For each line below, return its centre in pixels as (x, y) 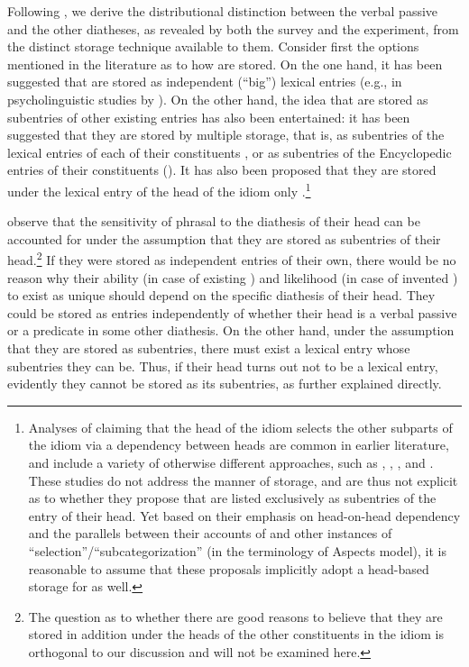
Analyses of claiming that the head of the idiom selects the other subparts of (240, 427)
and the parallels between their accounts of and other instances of (210, 533)
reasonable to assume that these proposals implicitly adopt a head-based (229, 568)
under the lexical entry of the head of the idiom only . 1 (159, 189)
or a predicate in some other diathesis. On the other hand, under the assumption (231, 330)
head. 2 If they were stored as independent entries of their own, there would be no (232, 259)
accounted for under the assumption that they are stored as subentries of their (224, 238)
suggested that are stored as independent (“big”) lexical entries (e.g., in (205, 82)
